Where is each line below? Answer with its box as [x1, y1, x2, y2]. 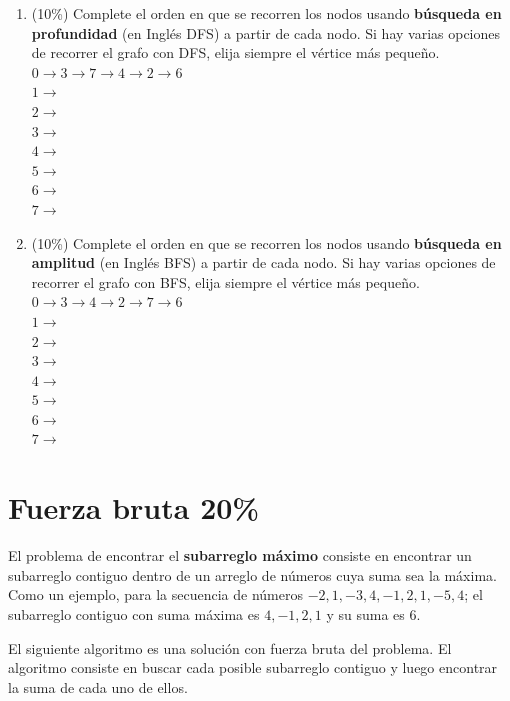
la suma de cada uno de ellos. [8, 676, 188, 697]
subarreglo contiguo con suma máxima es [8, 603, 260, 624]
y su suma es [326, 603, 405, 624]
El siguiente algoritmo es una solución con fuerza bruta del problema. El [8, 637, 452, 658]
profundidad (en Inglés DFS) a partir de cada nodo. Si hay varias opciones [31, 22, 501, 43]
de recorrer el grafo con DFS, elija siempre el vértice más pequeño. [31, 42, 440, 63]
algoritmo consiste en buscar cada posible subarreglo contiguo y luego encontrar [8, 657, 498, 678]
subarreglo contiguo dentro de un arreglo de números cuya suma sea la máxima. [8, 564, 497, 585]
